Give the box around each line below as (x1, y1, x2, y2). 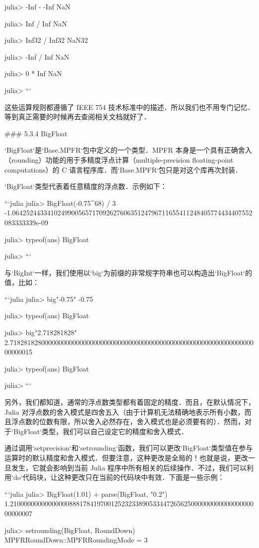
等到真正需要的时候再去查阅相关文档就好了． (4, 111, 151, 122)
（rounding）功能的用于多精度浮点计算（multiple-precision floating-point (4, 154, 234, 165)
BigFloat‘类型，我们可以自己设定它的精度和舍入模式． (13, 426, 188, 436)
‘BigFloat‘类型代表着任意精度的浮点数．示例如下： (4, 181, 168, 191)
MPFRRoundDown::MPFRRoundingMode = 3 (4, 535, 148, 545)
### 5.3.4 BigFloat (4, 128, 68, 138)
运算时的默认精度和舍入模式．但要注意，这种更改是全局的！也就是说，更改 (4, 453, 248, 462)
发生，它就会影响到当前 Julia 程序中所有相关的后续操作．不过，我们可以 (11, 462, 247, 472)
